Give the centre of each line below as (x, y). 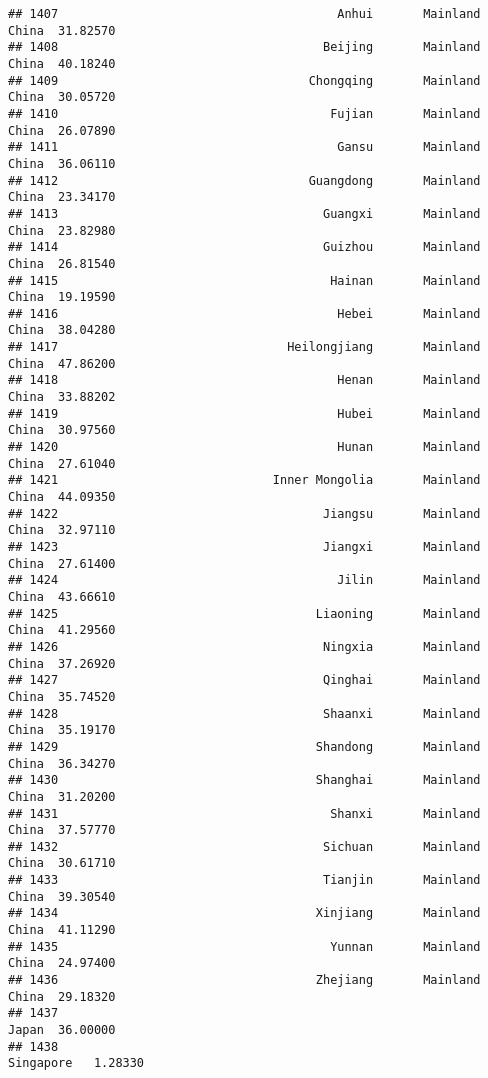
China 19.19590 (62, 297)
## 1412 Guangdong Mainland (244, 180)
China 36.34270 (62, 763)
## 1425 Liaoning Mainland (244, 613)
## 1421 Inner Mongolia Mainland (244, 480)
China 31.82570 (62, 30)
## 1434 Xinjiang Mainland (244, 913)
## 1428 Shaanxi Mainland (244, 713)
